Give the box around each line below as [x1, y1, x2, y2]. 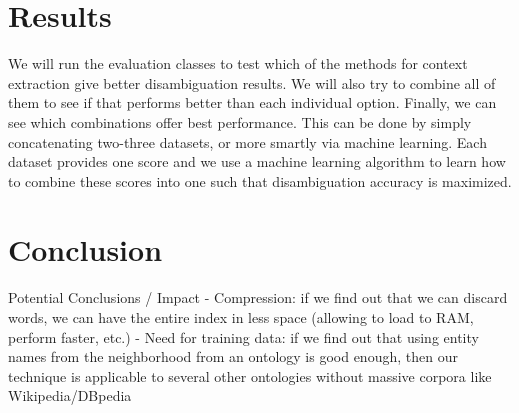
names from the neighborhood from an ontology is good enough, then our [8, 346, 458, 367]
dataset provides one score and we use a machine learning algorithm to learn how [8, 151, 506, 172]
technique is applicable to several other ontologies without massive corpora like [8, 365, 492, 386]
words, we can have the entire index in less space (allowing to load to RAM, [8, 307, 474, 327]
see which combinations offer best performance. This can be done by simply [8, 111, 472, 132]
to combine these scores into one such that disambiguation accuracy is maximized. [8, 170, 512, 191]
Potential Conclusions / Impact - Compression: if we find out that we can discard [8, 287, 508, 308]
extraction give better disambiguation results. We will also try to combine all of [8, 72, 496, 93]
